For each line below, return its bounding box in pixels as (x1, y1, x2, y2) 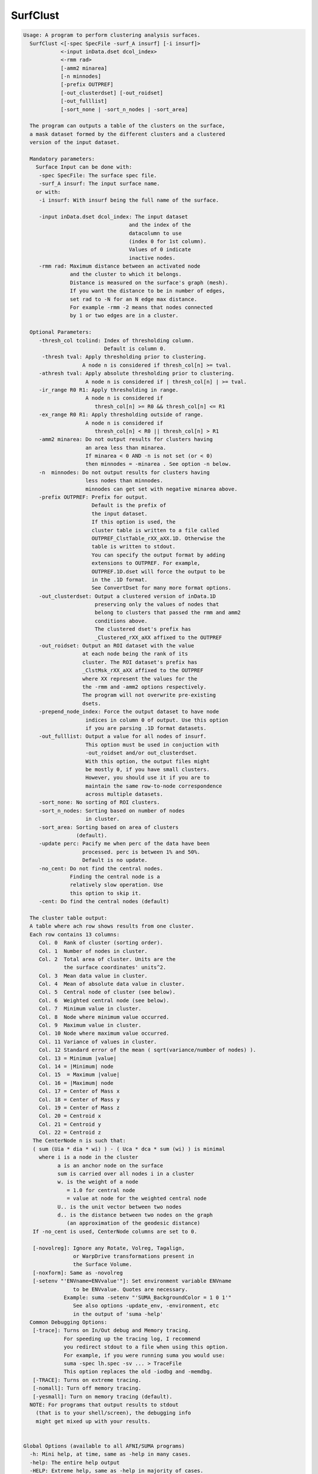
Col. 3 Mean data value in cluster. (38, 972, 148, 979)
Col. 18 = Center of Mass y (38, 1096, 120, 1103)
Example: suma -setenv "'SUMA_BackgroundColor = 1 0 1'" (64, 1294, 232, 1301)
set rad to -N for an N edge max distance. (69, 295, 197, 302)
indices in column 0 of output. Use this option (85, 716, 228, 723)
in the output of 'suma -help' (72, 1311, 163, 1317)
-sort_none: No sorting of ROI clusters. (38, 799, 160, 806)
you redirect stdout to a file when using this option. (64, 1344, 228, 1350)
